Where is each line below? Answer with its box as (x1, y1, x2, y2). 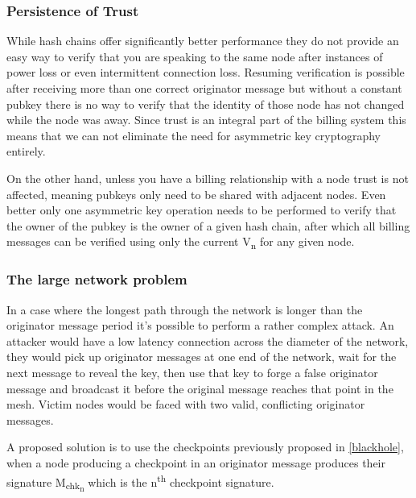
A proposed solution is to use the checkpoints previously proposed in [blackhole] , (6, 438, 404, 455)
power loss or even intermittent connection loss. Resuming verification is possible (6, 64, 405, 81)
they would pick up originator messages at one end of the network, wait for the (6, 348, 397, 365)
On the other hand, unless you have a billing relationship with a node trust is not (6, 169, 409, 186)
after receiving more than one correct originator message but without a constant (6, 80, 402, 96)
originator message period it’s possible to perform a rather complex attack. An (6, 317, 394, 334)
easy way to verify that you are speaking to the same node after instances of (6, 48, 383, 64)
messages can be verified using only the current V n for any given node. (6, 233, 355, 252)
